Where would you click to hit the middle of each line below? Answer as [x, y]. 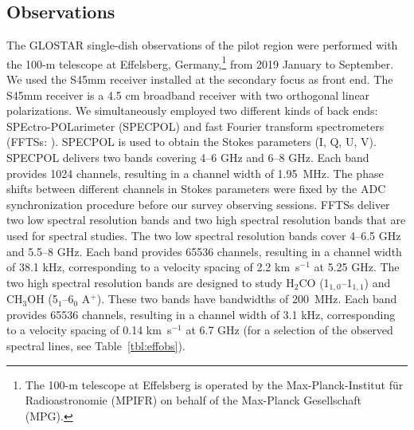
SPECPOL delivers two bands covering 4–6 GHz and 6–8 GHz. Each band [188, 158]
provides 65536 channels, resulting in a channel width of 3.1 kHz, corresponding [201, 314]
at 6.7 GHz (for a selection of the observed [289, 330]
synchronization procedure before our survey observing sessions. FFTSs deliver [198, 204]
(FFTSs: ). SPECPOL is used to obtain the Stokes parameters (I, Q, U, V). [191, 142]
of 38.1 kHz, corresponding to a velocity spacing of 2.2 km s [153, 267]
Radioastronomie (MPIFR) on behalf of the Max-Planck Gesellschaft [193, 400]
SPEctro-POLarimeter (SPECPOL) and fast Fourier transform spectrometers [195, 126]
